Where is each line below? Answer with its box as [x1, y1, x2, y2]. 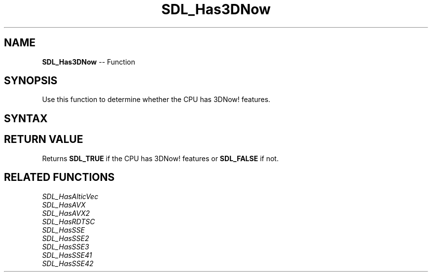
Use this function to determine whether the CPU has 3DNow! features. [42, 95, 271, 104]
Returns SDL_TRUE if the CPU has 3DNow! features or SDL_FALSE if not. [42, 154, 279, 163]
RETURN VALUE [4, 133, 83, 146]
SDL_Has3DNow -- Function [42, 57, 135, 66]
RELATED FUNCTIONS [4, 171, 115, 184]
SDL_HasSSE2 [42, 234, 89, 242]
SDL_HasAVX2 [42, 208, 90, 217]
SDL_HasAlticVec [42, 192, 99, 201]
